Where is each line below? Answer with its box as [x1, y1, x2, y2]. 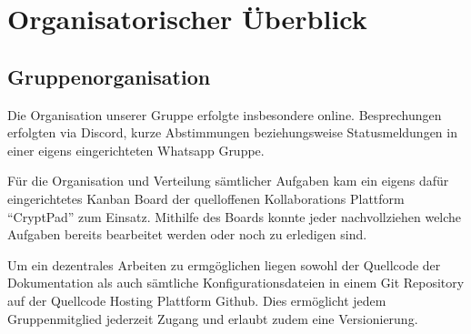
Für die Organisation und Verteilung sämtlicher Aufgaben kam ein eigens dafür [7, 171, 449, 190]
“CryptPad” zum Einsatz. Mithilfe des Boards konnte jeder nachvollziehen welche [7, 207, 462, 226]
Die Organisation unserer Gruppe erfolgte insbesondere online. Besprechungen [7, 105, 442, 124]
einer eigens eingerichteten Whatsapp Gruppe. [7, 140, 265, 159]
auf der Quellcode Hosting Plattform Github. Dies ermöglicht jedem [7, 290, 386, 309]
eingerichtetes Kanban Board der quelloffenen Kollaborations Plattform [7, 188, 405, 207]
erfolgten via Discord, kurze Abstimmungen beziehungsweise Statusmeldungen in [7, 123, 457, 142]
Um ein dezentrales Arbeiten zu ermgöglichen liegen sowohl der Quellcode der [7, 255, 441, 274]
